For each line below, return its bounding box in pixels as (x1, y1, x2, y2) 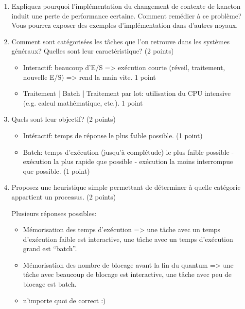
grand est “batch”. (23, 243, 77, 254)
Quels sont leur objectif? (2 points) (11, 114, 116, 124)
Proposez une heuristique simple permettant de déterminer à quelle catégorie (11, 182, 241, 192)
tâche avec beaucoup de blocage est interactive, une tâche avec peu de (23, 269, 232, 279)
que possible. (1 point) (23, 165, 90, 176)
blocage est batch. (23, 279, 77, 289)
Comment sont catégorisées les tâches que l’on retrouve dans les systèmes (11, 36, 230, 46)
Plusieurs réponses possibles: (11, 208, 97, 218)
